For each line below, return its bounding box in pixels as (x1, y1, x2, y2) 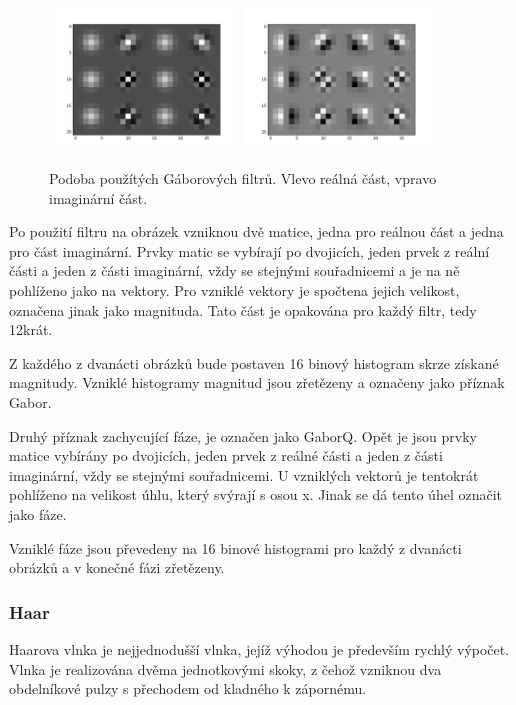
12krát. (9, 319, 53, 340)
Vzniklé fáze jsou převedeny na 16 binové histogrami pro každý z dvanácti (9, 537, 462, 558)
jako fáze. (9, 504, 67, 524)
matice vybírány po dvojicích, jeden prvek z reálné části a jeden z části (9, 445, 443, 466)
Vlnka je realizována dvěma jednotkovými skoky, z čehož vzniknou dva (9, 658, 442, 679)
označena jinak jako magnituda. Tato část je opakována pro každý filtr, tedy (9, 299, 477, 320)
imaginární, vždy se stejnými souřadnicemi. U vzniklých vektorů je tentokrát (9, 464, 479, 485)
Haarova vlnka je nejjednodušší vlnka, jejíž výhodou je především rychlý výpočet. (9, 639, 510, 659)
